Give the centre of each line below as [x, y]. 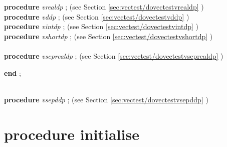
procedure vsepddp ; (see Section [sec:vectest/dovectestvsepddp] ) [106, 99]
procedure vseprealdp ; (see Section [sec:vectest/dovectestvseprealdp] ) [114, 55]
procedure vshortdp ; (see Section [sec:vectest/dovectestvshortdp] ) [108, 36]
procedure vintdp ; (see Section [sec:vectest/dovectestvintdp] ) [101, 26]
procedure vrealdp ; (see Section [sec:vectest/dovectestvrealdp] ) [104, 7]
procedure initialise [72, 134]
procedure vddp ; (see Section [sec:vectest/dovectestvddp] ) [97, 16]
